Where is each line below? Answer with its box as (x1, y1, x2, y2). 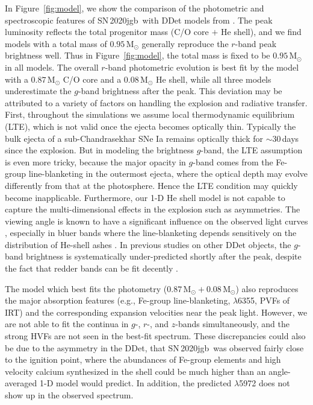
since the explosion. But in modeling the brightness (5, 144, 194, 156)
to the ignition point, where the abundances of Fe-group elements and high (5, 353, 281, 366)
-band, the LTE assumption (200, 144, 303, 156)
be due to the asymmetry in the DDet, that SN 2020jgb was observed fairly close (5, 341, 304, 354)
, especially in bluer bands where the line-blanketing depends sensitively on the (5, 226, 297, 239)
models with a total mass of (5, 37, 107, 49)
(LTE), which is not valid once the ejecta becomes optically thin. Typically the (5, 120, 296, 132)
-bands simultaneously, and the (175, 317, 290, 330)
